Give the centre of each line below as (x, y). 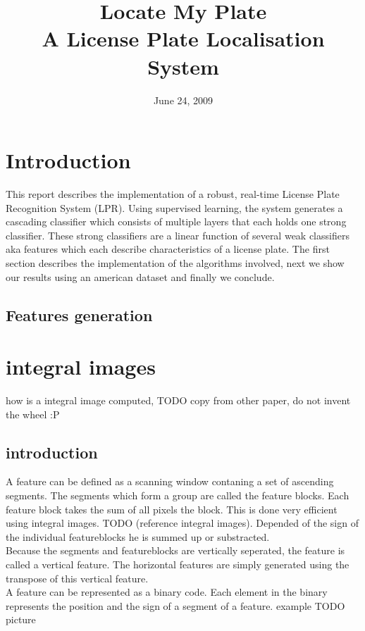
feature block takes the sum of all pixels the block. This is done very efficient (172, 509)
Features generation (79, 314)
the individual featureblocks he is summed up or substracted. (138, 536)
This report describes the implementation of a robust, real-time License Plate (173, 194)
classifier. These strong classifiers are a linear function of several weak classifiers (178, 235)
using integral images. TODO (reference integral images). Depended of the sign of (182, 523)
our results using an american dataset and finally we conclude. (140, 276)
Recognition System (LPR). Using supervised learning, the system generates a (174, 207)
